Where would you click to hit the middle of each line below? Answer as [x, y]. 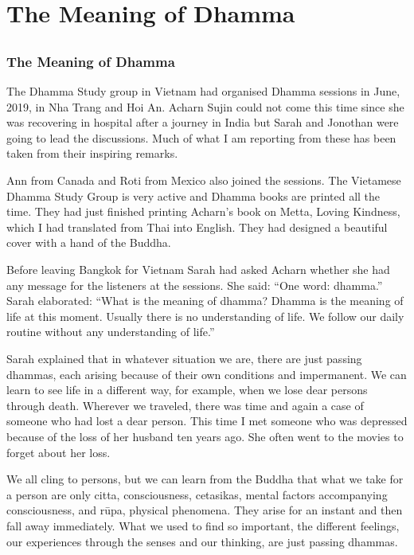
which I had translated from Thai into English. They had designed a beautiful [197, 227]
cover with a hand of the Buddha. [89, 242]
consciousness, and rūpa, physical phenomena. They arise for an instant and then [205, 510]
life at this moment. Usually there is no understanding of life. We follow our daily [205, 316]
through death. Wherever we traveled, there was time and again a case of [185, 405]
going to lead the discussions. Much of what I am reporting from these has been [201, 137]
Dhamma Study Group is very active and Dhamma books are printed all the [193, 195]
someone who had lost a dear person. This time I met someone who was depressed [207, 421]
